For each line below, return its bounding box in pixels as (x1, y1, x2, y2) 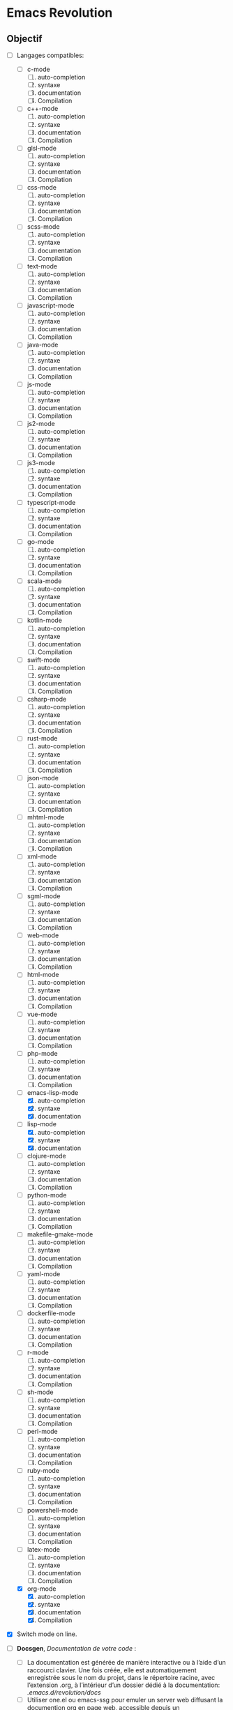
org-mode (27, 1584, 57, 1593)
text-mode (27, 262, 57, 270)
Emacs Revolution (6, 5, 113, 21)
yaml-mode (27, 1269, 61, 1278)
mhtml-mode (27, 813, 65, 821)
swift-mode (27, 656, 61, 664)
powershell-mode (27, 1506, 78, 1514)
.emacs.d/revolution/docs (27, 1688, 102, 1696)
